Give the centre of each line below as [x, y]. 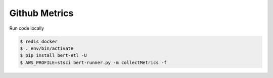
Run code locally [27, 28]
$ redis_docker [39, 41]
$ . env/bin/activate [47, 48]
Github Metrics [41, 13]
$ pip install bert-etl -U [53, 56]
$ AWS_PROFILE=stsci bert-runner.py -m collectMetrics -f [93, 62]
